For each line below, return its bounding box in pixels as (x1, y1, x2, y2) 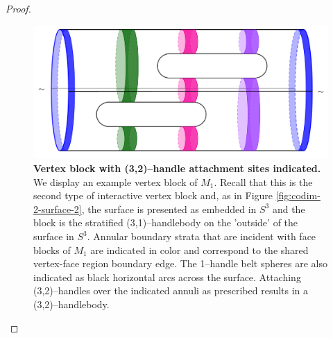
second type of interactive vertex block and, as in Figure (33, 188, 273, 203)
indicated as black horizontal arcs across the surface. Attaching (33, 269, 301, 284)
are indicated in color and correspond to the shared (90, 242, 309, 257)
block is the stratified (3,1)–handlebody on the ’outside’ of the (33, 215, 298, 230)
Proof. (6, 1, 31, 15)
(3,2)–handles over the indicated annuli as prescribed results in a (33, 283, 309, 298)
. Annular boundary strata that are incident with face (87, 229, 316, 244)
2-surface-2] (33, 201, 82, 216)
